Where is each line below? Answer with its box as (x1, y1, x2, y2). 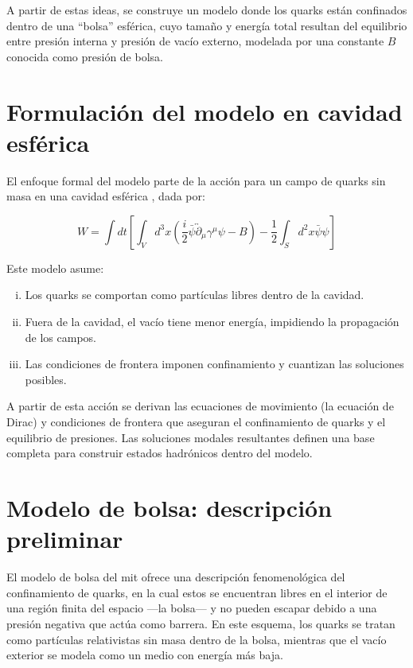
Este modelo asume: (6, 259, 104, 276)
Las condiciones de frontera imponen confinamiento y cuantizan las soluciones (25, 355, 404, 372)
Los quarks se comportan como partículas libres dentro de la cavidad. (25, 286, 364, 303)
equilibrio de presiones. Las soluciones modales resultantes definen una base (6, 429, 375, 445)
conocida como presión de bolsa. (6, 48, 163, 64)
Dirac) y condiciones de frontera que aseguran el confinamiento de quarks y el (6, 414, 386, 430)
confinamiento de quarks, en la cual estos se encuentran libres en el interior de (6, 584, 388, 600)
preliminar (6, 522, 123, 555)
